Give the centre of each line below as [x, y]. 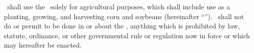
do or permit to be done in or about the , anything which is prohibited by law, [122, 26]
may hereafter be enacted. [43, 45]
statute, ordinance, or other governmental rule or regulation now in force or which [127, 35]
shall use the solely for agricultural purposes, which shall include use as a [118, 6]
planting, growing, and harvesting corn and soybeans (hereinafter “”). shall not [124, 16]
